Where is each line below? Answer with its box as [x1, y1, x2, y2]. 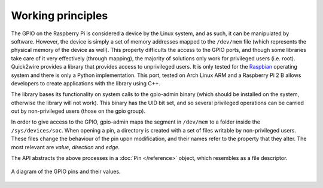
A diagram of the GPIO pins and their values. [11, 168, 121, 175]
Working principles [11, 9, 108, 22]
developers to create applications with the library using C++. [11, 79, 161, 87]
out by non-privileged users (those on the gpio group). [11, 107, 146, 115]
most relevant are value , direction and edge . [11, 143, 120, 150]
